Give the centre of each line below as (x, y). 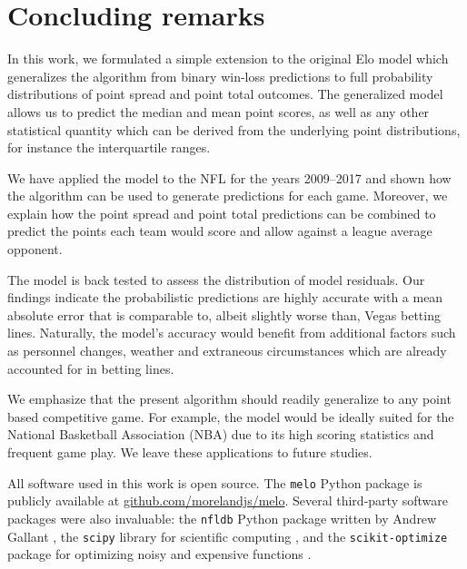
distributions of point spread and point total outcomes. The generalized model (225, 94)
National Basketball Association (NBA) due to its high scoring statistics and (221, 434)
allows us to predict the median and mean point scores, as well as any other (219, 111)
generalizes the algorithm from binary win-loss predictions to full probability (220, 76)
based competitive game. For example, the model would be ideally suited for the (231, 416)
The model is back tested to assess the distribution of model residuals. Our (216, 279)
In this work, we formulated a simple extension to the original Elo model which (228, 59)
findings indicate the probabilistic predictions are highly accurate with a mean (225, 297)
